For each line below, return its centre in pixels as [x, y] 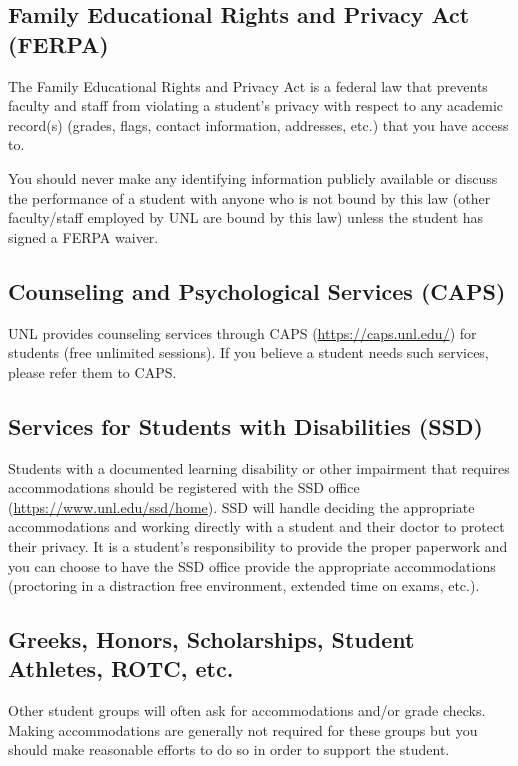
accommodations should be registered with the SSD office [184, 487]
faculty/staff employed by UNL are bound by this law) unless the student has [246, 217]
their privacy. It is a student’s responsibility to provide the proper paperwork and [258, 545]
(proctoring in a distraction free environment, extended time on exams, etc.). [244, 585]
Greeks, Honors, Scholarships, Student [211, 639]
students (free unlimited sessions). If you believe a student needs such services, [248, 352]
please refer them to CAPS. [92, 371]
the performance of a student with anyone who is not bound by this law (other [249, 197]
